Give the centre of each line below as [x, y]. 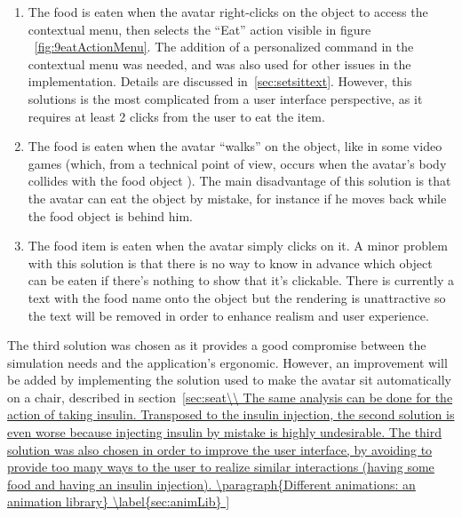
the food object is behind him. [111, 215]
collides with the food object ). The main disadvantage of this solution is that [239, 181]
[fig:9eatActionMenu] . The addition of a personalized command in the [224, 47]
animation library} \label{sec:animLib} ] [119, 501]
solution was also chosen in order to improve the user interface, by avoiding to [220, 449]
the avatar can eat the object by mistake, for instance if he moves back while [237, 198]
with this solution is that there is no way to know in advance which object [230, 262]
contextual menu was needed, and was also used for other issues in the [219, 64]
